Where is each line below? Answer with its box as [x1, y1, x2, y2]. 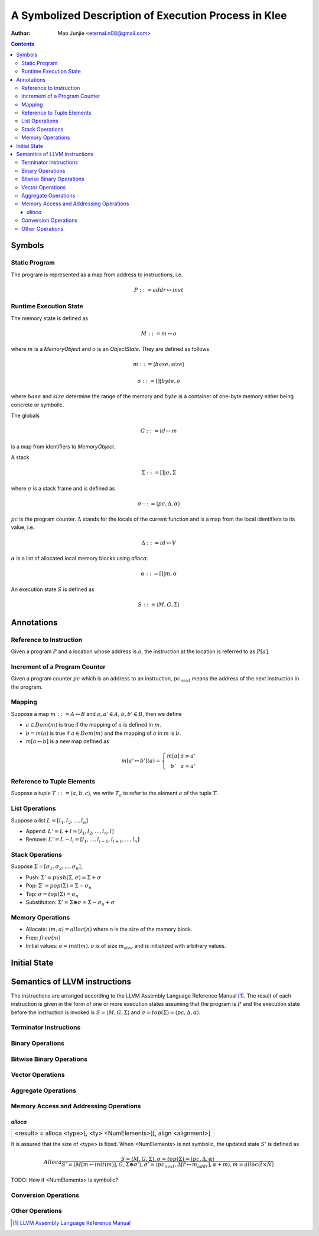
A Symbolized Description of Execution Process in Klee [11, 9, 287, 22]
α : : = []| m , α [141, 570, 177, 577]
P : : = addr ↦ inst [134, 286, 184, 293]
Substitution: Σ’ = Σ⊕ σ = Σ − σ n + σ [25, 899, 115, 907]
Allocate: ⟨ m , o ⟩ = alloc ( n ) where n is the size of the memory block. [25, 926, 193, 933]
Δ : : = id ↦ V [141, 539, 177, 546]
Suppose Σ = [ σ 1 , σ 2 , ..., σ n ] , [11, 863, 83, 872]
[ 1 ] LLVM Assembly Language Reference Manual [12, 1219, 131, 1226]
